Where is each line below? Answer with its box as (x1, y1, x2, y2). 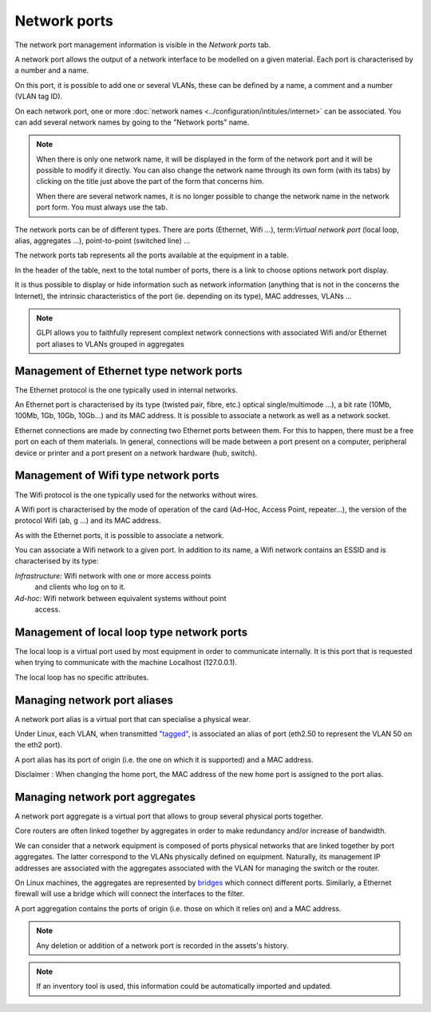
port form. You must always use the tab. (36, 202, 168, 212)
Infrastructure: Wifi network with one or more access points (14, 571, 212, 580)
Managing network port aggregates (14, 791, 196, 803)
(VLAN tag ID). (14, 92, 63, 102)
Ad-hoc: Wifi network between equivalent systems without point (14, 593, 227, 603)
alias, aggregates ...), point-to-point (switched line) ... (14, 236, 191, 245)
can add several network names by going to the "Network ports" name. (14, 117, 250, 127)
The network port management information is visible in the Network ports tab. (14, 40, 271, 50)
